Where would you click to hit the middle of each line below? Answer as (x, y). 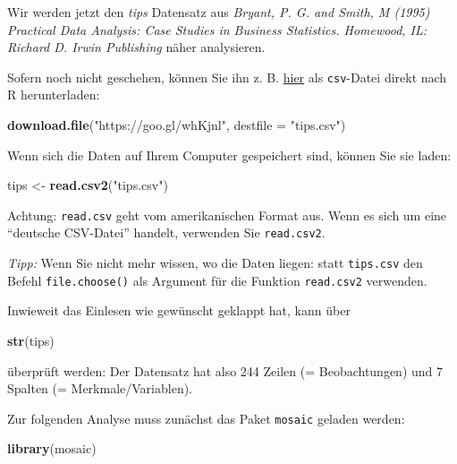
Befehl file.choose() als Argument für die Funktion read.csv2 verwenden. (217, 280)
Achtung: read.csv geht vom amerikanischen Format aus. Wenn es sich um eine (227, 215)
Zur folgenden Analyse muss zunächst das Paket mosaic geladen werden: (206, 418)
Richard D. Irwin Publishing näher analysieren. (136, 47)
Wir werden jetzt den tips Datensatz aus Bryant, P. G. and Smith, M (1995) (219, 12)
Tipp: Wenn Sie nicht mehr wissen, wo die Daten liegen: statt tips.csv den (215, 263)
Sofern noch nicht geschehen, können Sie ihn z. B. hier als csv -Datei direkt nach (227, 77)
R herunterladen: (54, 95)
